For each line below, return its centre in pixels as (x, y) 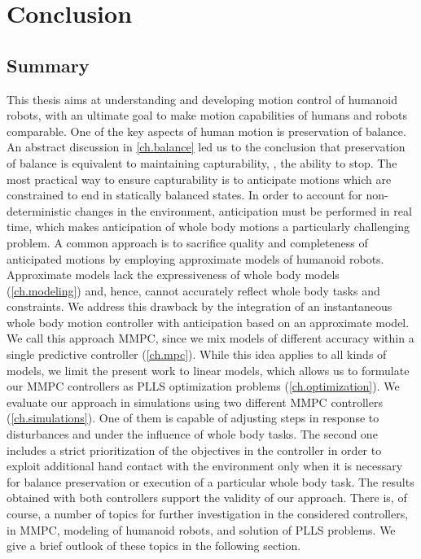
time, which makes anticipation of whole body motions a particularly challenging (208, 227)
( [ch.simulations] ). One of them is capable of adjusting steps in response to (193, 418)
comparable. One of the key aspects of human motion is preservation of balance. (206, 131)
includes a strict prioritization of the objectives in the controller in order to (194, 450)
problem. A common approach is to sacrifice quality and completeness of (187, 242)
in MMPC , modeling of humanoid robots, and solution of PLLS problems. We (201, 529)
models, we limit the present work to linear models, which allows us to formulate (208, 370)
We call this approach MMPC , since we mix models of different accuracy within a (210, 338)
